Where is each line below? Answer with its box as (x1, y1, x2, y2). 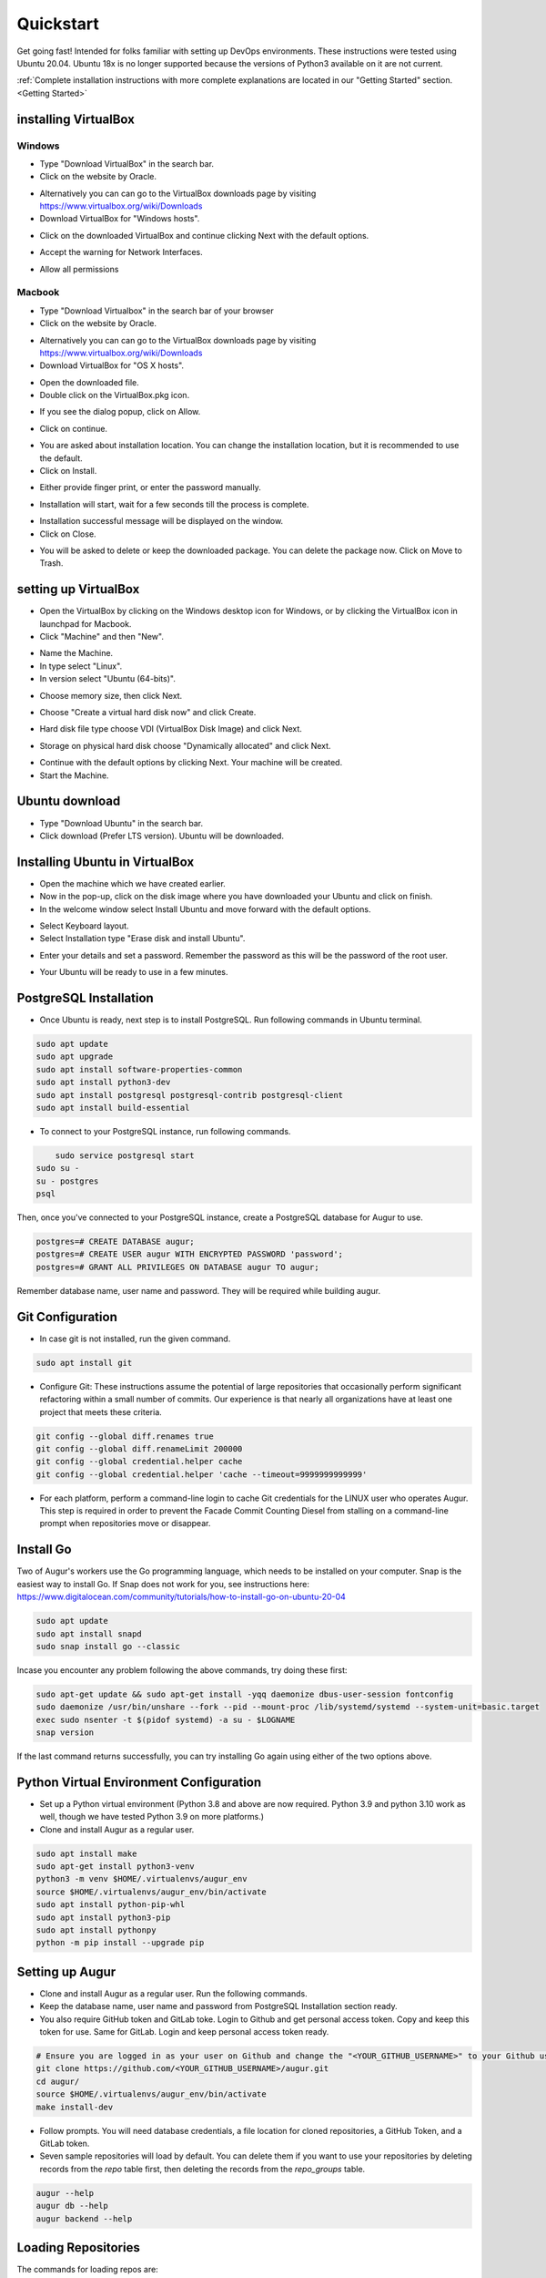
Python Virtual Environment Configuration (16, 1774, 262, 1790)
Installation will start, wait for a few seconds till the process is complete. (39, 498, 309, 509)
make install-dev (35, 2101, 114, 2112)
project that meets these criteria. (39, 1406, 163, 1417)
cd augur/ (35, 2076, 80, 2087)
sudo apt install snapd (35, 1628, 143, 1639)
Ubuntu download (16, 794, 121, 809)
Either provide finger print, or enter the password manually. (39, 482, 261, 493)
